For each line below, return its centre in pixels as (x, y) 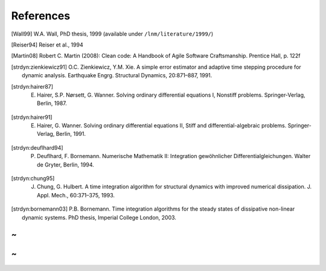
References (41, 16)
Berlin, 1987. (52, 103)
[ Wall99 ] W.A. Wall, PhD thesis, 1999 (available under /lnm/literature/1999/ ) (112, 34)
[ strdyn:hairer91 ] (32, 117)
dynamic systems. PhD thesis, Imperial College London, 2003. (99, 217)
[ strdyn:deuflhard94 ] (37, 147)
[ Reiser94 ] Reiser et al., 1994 (47, 45)
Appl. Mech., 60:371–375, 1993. (76, 195)
